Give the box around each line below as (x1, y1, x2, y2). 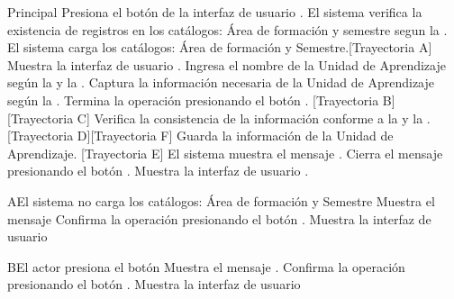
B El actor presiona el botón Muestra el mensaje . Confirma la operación (7, 257, 405, 276)
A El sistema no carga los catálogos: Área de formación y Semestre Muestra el (7, 191, 435, 210)
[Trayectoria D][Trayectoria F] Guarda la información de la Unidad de (7, 126, 394, 145)
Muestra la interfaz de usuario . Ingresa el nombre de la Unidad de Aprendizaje (7, 55, 446, 74)
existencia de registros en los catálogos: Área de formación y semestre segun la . (7, 20, 448, 39)
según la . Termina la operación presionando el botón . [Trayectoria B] (7, 90, 395, 109)
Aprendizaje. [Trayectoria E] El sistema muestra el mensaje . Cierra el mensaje (7, 143, 443, 162)
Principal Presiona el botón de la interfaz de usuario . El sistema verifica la (7, 3, 422, 21)
